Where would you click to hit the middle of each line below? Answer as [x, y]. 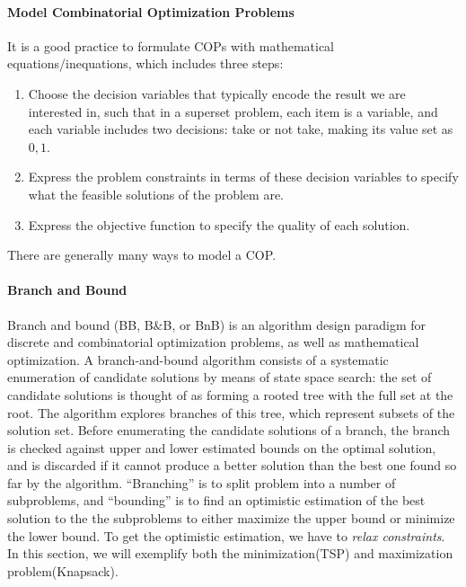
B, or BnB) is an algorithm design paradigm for [295, 324]
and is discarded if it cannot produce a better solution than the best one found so [232, 465]
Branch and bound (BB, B [80, 324]
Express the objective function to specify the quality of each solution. [219, 224]
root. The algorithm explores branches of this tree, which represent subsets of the [231, 412]
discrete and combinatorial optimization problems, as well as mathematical [213, 342]
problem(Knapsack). [63, 570]
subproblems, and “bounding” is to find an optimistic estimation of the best [216, 500]
